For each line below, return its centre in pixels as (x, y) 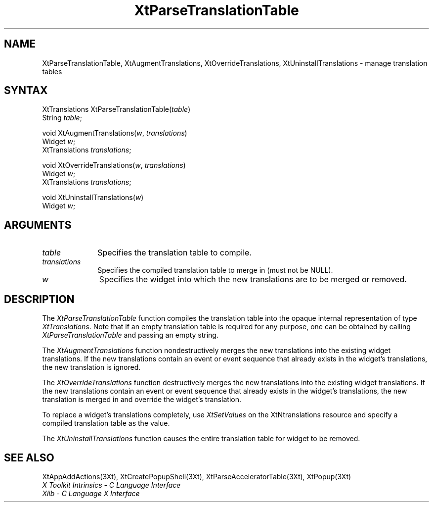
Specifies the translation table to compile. (175, 253)
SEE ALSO (29, 457)
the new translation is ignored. (91, 367)
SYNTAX (26, 91)
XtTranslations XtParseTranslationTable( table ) (116, 109)
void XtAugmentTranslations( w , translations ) (115, 133)
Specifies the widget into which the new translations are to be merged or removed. (253, 279)
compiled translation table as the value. (106, 423)
